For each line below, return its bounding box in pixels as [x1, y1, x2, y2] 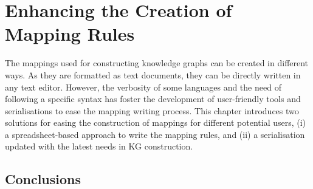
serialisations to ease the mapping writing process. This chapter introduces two [5, 104, 299, 117]
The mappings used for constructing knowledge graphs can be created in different [5, 57, 309, 69]
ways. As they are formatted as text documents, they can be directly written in [5, 68, 301, 81]
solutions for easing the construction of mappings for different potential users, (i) [5, 116, 306, 129]
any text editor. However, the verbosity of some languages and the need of [5, 80, 281, 93]
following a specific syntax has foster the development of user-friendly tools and [5, 92, 301, 105]
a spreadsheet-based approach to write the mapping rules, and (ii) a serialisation [5, 128, 305, 140]
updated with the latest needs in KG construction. [5, 140, 193, 153]
